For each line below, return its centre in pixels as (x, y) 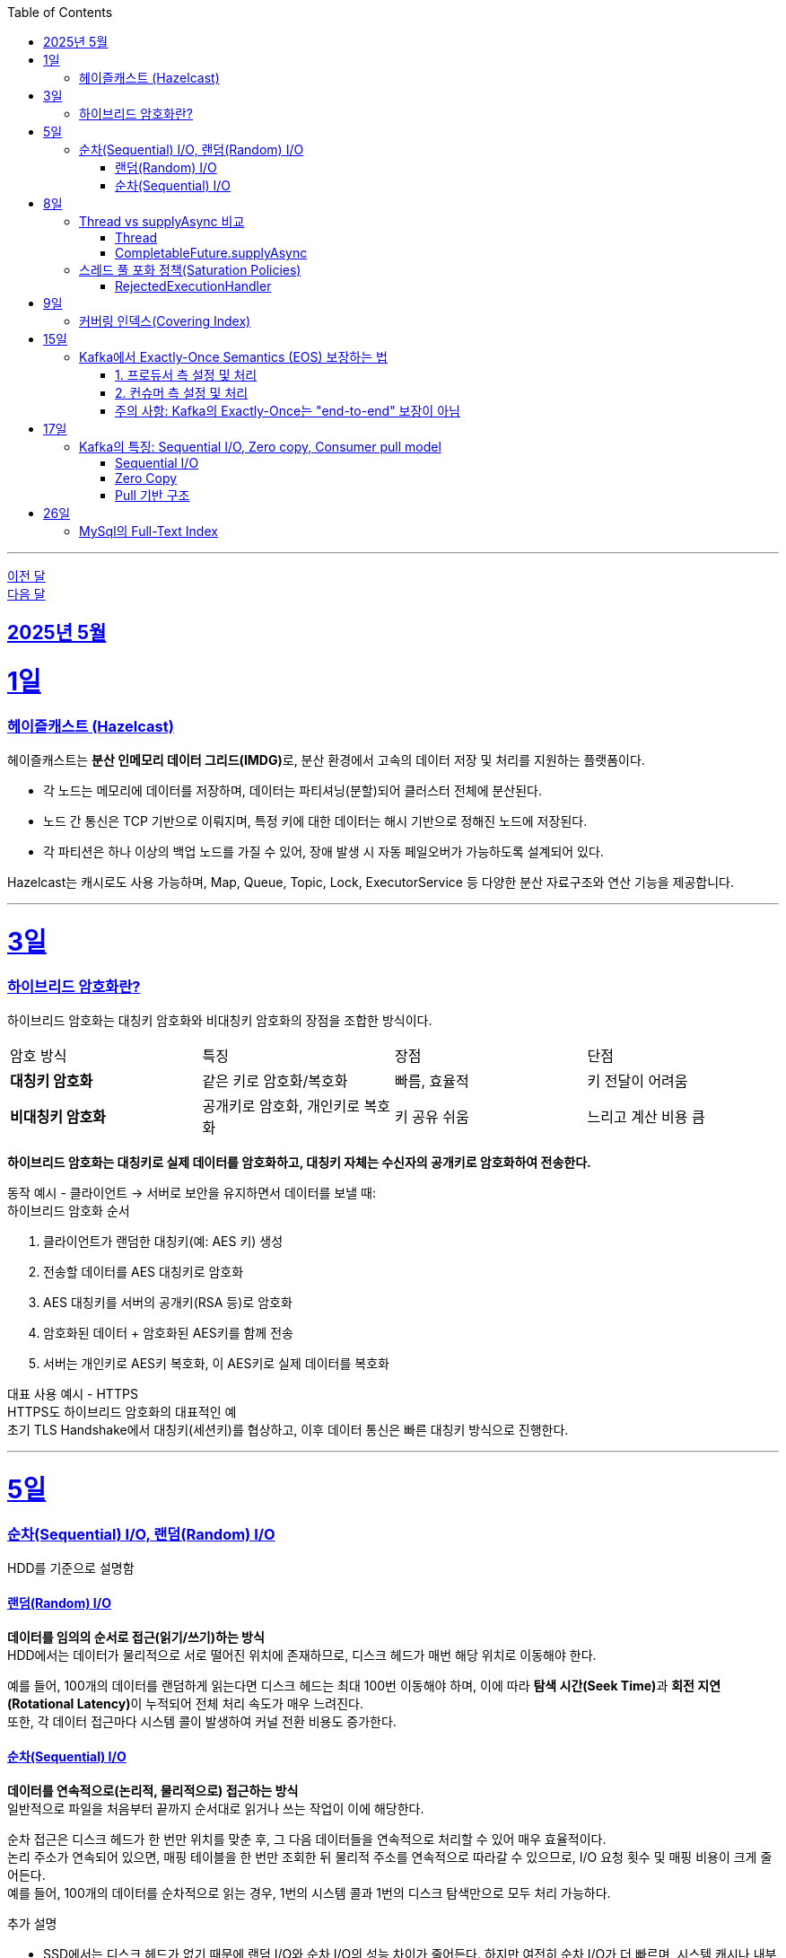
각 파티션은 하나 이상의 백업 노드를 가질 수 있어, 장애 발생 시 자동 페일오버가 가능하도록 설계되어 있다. (323, 852)
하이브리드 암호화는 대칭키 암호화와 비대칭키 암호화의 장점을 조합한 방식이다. (220, 1021)
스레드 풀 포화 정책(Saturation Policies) (190, 270)
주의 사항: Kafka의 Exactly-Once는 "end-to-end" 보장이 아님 (288, 411)
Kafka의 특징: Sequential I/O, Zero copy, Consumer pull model (260, 447)
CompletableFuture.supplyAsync (211, 253)
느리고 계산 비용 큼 (646, 1117)
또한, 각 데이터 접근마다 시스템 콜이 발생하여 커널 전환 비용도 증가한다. (202, 1722)
